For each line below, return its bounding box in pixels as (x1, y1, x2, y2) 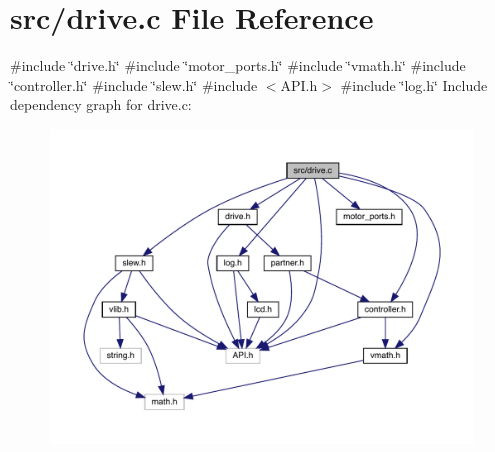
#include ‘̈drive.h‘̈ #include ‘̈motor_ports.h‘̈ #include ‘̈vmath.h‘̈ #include (10, 55, 466, 76)
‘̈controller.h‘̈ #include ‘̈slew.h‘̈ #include (10, 74, 258, 95)
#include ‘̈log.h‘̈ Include (340, 74, 488, 95)
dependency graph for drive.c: (10, 94, 192, 115)
